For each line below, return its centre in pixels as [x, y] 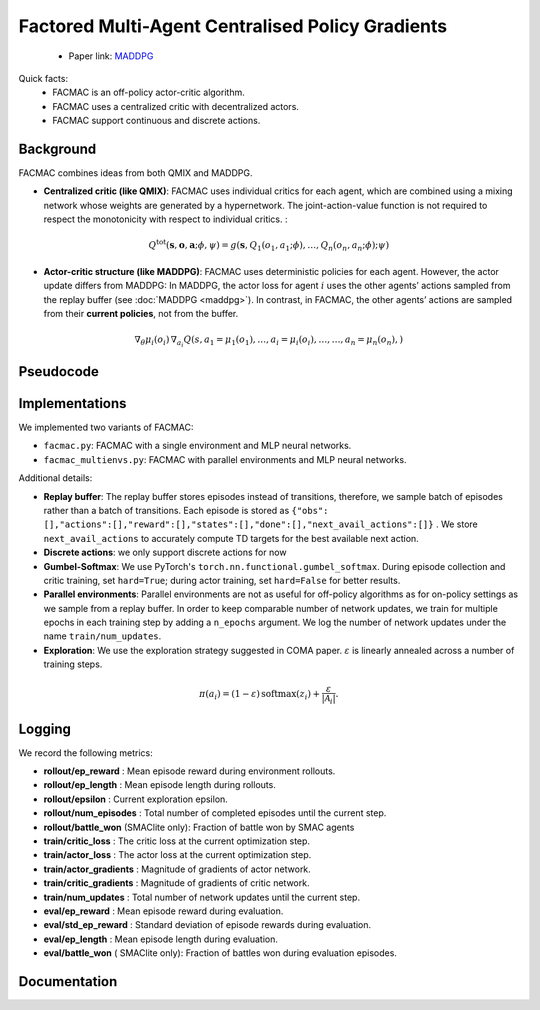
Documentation [68, 981]
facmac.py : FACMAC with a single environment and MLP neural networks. [197, 446]
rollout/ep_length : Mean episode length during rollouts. [160, 785]
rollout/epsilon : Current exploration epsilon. [136, 799]
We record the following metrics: [86, 752]
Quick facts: [43, 78]
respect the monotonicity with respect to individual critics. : [166, 219]
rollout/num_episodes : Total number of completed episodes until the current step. [215, 813]
